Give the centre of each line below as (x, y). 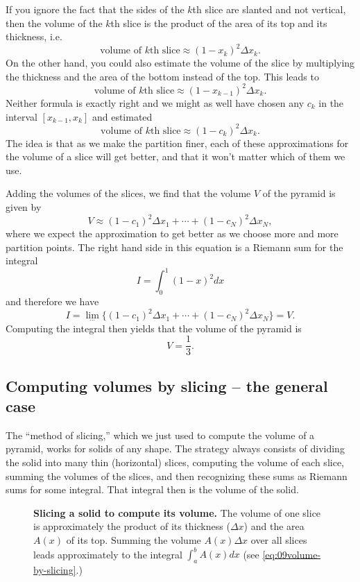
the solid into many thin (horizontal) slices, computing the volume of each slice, (175, 462)
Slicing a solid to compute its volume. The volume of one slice (177, 512)
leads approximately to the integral (108, 554)
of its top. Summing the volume (134, 539)
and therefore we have (52, 301)
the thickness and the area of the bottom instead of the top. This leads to (162, 76)
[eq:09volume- (292, 554)
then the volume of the (54, 23)
